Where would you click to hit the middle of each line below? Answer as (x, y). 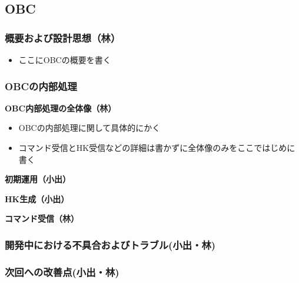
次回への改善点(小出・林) (62, 272)
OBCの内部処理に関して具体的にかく (89, 128)
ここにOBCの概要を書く (65, 60)
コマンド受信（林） (42, 218)
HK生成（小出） (37, 198)
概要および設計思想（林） (63, 37)
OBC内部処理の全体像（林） (61, 108)
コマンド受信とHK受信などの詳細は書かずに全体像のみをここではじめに (157, 147)
